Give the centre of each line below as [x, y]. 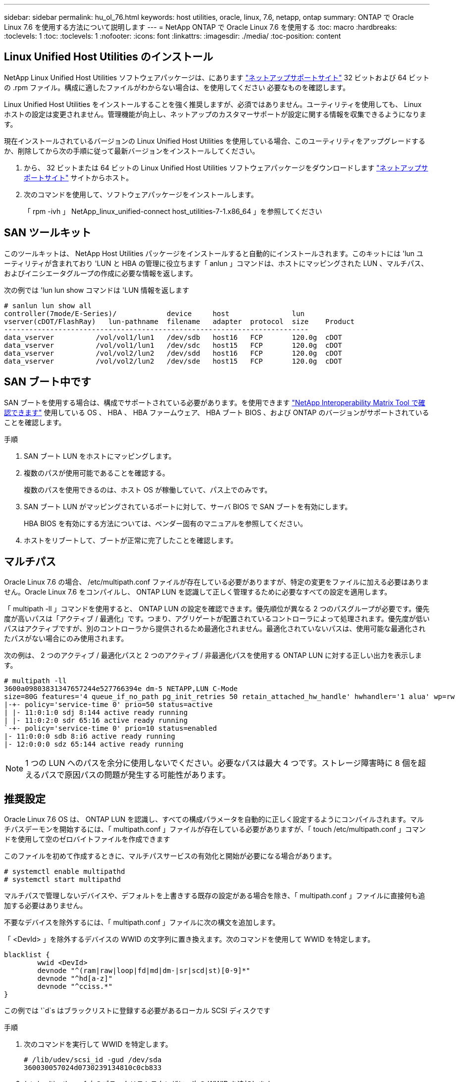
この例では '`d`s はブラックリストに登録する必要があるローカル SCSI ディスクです [137, 1011]
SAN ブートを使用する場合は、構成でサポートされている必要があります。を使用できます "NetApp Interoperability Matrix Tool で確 [215, 402]
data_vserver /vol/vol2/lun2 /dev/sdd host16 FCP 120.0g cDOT [173, 353]
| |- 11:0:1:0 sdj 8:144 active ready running [96, 713]
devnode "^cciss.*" [75, 987]
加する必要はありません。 [46, 906]
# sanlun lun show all [48, 305]
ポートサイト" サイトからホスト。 [78, 177]
